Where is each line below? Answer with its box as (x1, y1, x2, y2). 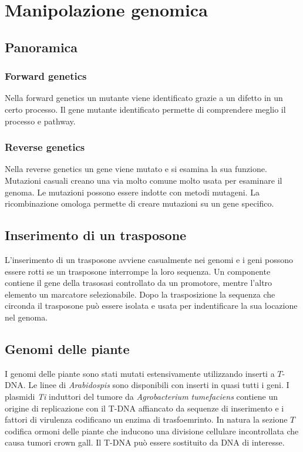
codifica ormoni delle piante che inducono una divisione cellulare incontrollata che (5, 424, 299, 437)
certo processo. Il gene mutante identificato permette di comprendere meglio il (5, 103, 286, 115)
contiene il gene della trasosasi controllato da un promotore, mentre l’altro (5, 276, 272, 289)
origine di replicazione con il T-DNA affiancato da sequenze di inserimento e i (5, 402, 284, 414)
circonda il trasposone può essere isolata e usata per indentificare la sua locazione (5, 299, 298, 312)
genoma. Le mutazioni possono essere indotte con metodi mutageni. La (5, 185, 260, 198)
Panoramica (5, 38, 78, 56)
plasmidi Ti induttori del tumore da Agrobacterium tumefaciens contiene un (5, 390, 278, 402)
